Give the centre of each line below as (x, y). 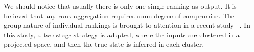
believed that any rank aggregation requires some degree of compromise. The (119, 15)
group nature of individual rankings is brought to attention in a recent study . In (127, 25)
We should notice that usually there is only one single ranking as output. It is (120, 6)
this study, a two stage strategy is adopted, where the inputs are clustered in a (122, 34)
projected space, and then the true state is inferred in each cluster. (104, 44)
